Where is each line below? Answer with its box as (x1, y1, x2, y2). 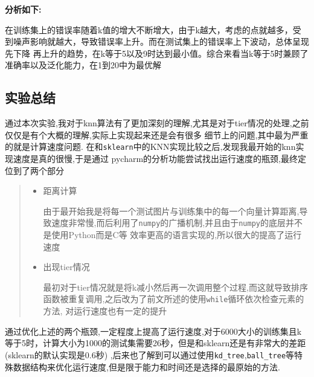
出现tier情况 (43, 260, 90, 273)
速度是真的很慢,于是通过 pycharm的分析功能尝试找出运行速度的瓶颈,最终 (13, 152, 298, 165)
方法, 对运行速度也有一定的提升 (43, 304, 167, 317)
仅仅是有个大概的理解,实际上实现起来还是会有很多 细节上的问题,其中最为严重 (5, 128, 309, 141)
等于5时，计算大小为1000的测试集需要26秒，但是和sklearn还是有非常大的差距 (5, 337, 306, 349)
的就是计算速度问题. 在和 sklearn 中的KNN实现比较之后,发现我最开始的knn (5, 140, 296, 153)
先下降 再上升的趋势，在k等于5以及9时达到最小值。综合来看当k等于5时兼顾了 (5, 47, 309, 59)
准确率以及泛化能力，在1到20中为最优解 (5, 59, 161, 71)
